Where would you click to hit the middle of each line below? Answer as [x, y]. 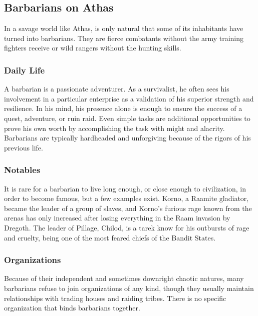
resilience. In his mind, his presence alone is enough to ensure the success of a [123, 108]
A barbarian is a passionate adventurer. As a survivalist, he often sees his [117, 89]
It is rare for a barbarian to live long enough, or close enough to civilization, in [125, 188]
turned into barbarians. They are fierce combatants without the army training [124, 38]
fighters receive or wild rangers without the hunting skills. [93, 48]
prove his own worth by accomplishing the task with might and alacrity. [114, 128]
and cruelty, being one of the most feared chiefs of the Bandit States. [110, 237]
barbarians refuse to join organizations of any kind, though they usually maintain [129, 288]
